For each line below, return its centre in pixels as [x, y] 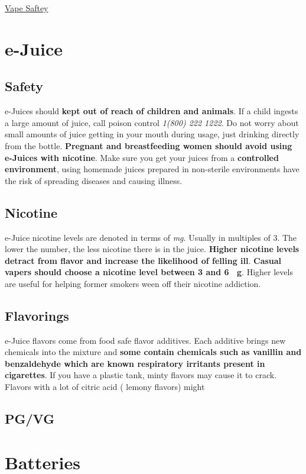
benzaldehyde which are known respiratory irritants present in [135, 363]
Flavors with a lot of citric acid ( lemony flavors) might [105, 387]
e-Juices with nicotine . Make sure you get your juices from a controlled [142, 157]
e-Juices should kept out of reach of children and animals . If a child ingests [152, 111]
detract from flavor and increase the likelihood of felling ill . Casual [143, 260]
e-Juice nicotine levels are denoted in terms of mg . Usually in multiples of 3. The [151, 237]
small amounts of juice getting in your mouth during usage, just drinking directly [152, 134]
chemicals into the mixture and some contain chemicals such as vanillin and [153, 352]
